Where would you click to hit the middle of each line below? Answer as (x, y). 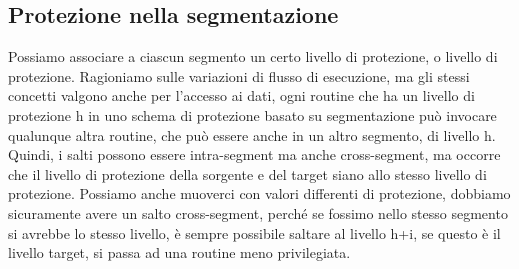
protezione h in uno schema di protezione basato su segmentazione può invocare (252, 114)
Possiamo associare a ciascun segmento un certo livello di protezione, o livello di (253, 56)
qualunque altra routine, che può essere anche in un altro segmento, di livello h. (252, 134)
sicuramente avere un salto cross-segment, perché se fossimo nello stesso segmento (258, 212)
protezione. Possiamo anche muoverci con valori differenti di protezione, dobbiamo (259, 193)
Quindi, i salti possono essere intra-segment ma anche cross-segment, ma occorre (254, 154)
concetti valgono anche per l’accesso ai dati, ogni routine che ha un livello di (241, 95)
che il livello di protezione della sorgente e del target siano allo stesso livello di (247, 173)
